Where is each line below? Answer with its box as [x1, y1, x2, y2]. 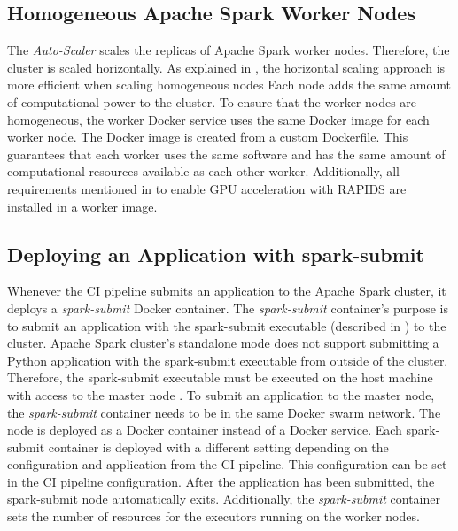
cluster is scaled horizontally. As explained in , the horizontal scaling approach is [7, 58, 446, 76]
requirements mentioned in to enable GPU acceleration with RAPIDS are [7, 179, 407, 197]
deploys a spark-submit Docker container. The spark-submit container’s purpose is [7, 298, 448, 317]
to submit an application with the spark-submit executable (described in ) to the [7, 316, 446, 335]
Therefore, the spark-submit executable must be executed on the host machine [7, 368, 433, 387]
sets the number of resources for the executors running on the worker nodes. [7, 507, 420, 526]
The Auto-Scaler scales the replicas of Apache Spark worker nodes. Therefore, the [7, 41, 450, 59]
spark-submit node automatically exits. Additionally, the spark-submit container [7, 489, 440, 508]
